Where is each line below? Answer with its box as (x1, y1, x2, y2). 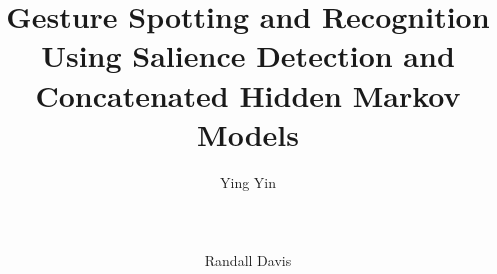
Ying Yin (219, 171, 276, 192)
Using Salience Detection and (41, 35, 455, 76)
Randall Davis (204, 250, 292, 271)
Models (197, 113, 299, 154)
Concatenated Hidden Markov (35, 74, 461, 115)
